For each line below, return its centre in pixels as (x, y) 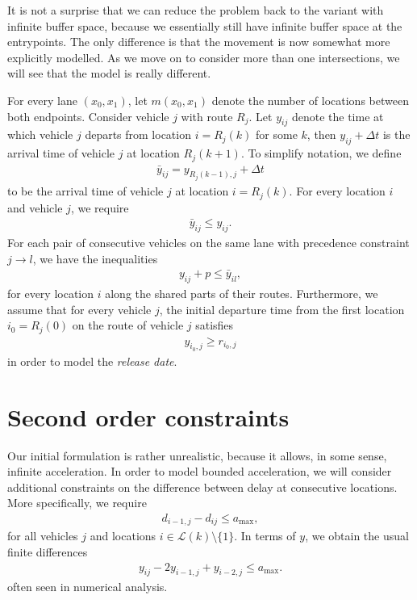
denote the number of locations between (310, 100)
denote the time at (338, 116)
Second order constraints (148, 416)
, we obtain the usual (357, 536)
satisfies (215, 325)
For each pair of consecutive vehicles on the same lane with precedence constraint (208, 242)
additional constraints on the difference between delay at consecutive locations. (202, 487)
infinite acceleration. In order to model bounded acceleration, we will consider (200, 471)
